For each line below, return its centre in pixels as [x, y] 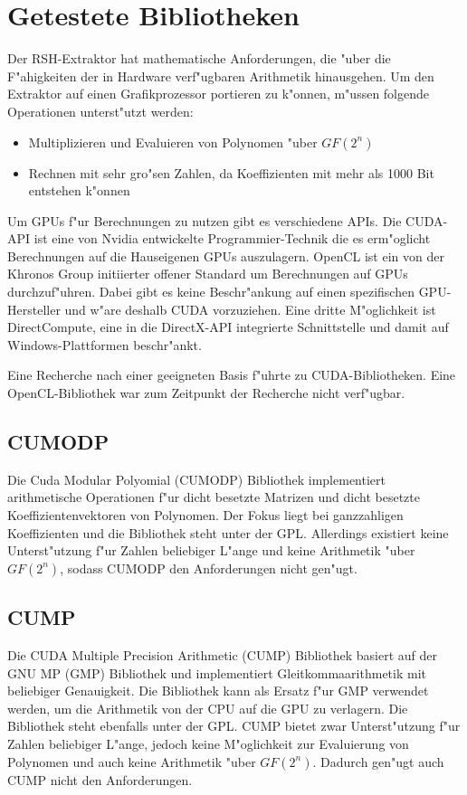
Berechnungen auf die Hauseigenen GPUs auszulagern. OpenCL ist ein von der [226, 256]
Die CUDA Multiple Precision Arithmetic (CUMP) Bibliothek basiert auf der [222, 655]
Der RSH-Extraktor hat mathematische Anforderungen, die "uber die [199, 58]
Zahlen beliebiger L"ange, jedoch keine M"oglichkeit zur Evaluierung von [208, 743]
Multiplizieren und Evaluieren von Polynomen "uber [173, 142]
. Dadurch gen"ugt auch [378, 761]
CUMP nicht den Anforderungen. [100, 779]
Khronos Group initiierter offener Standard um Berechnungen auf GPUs [208, 274]
